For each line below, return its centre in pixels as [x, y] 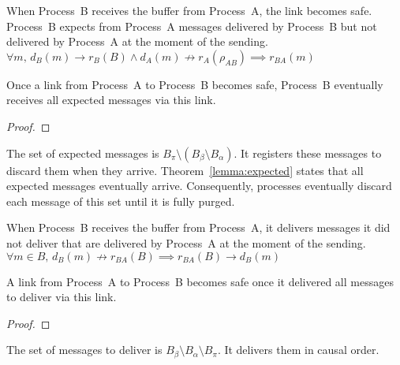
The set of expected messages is [83, 153]
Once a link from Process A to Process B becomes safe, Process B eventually [195, 84]
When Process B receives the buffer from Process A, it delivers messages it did [198, 227]
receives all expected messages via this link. [111, 100]
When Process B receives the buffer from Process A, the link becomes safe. [189, 10]
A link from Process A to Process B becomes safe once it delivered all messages [200, 281]
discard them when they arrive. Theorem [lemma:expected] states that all [185, 170]
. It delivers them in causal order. [298, 350]
